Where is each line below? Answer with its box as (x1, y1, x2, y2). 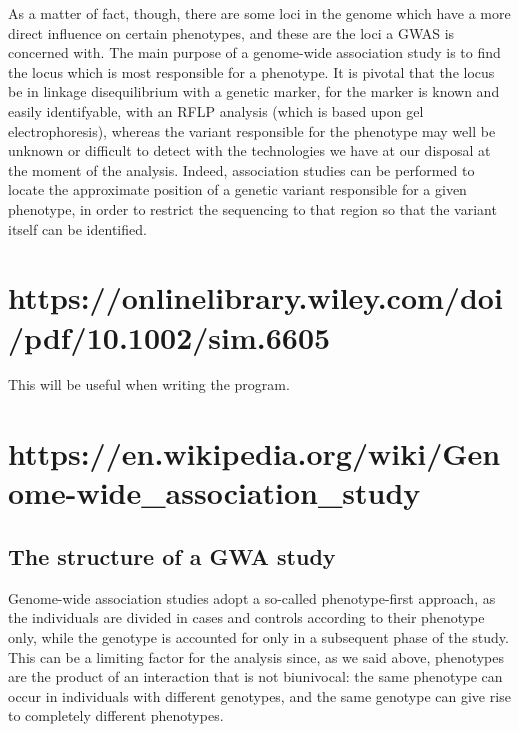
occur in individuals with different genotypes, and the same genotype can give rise (8, 685, 511, 706)
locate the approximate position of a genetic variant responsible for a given (8, 179, 467, 200)
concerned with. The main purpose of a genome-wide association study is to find (8, 42, 501, 63)
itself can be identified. (8, 218, 147, 239)
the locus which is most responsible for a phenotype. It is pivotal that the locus (8, 61, 495, 82)
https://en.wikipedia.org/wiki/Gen (8, 433, 501, 474)
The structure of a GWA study (8, 540, 336, 571)
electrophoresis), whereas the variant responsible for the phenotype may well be (8, 120, 496, 141)
